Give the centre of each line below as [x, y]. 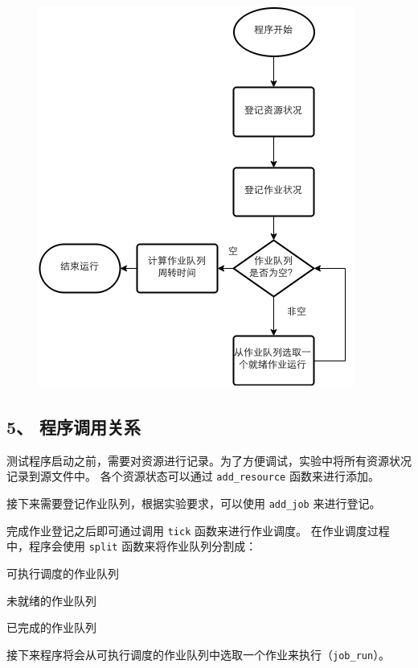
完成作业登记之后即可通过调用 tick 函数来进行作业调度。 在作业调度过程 [198, 530]
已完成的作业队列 [51, 627]
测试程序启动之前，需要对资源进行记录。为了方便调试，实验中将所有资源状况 [209, 460]
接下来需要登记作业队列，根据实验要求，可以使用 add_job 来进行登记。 [194, 503]
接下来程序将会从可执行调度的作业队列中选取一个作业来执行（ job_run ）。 [199, 654]
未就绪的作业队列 [51, 600]
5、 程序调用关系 [74, 426]
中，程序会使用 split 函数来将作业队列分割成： [132, 546]
